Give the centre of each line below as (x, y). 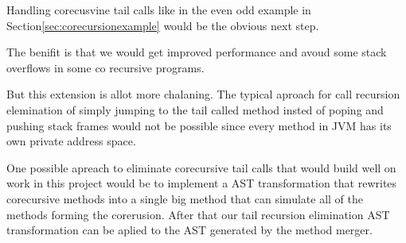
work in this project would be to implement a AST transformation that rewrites (202, 183)
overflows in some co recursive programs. (105, 67)
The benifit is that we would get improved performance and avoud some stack (197, 52)
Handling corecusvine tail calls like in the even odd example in (159, 10)
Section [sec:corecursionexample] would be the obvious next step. (163, 25)
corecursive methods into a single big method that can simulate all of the (185, 198)
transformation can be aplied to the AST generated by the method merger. (189, 230)
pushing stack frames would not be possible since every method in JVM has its (199, 125)
